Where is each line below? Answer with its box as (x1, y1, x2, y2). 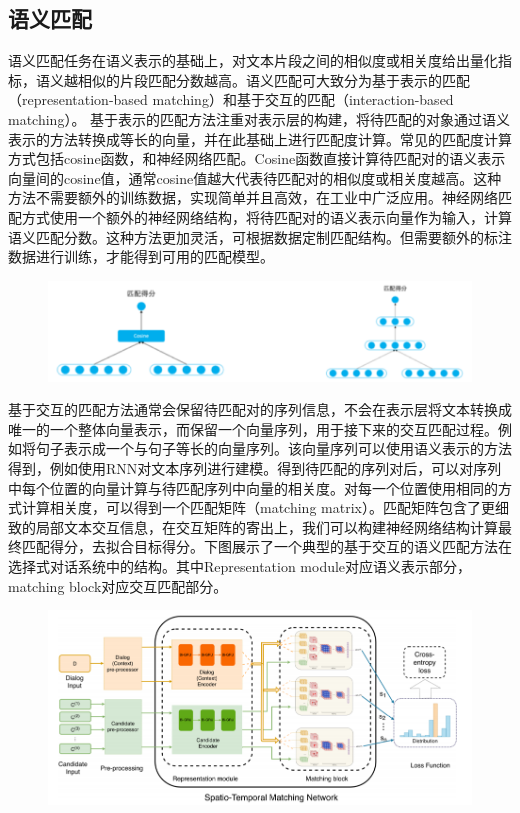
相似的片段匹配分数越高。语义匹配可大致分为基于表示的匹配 (77, 69, 470, 90)
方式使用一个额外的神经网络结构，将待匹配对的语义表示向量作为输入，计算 (21, 206, 512, 227)
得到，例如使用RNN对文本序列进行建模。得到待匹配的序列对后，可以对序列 (8, 458, 502, 479)
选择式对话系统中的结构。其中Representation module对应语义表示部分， (8, 556, 472, 576)
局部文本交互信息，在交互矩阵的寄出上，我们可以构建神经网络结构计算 (35, 516, 498, 537)
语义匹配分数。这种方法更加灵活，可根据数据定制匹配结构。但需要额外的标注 (8, 226, 512, 247)
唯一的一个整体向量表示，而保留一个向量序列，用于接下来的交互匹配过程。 (8, 418, 498, 439)
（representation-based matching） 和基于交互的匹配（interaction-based (8, 89, 454, 110)
